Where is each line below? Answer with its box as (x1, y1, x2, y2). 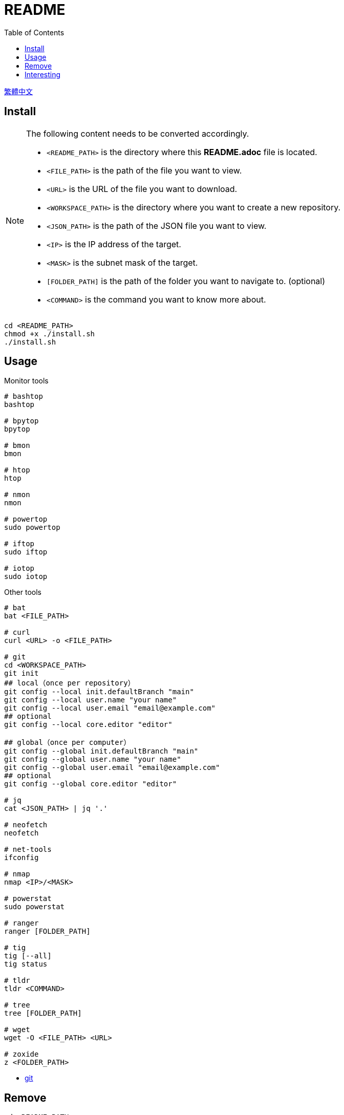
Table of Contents (4, 28, 64, 37)
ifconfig (4, 853, 39, 862)
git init (4, 669, 39, 678)
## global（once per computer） (4, 738, 131, 747)
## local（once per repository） (4, 679, 135, 688)
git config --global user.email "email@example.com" (4, 763, 220, 772)
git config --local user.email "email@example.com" (4, 704, 216, 713)
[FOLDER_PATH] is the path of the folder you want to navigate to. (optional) (47, 275, 326, 286)
